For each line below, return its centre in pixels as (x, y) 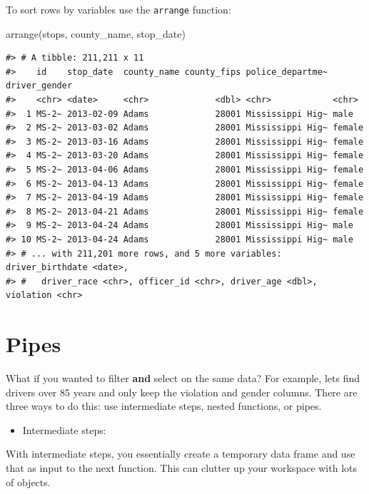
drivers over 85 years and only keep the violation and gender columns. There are (182, 392)
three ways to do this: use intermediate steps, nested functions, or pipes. (164, 406)
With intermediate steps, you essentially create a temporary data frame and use (181, 454)
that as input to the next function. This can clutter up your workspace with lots (182, 468)
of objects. (28, 482)
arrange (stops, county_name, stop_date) (96, 33)
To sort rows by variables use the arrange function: (118, 9)
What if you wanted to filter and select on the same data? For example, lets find (183, 378)
